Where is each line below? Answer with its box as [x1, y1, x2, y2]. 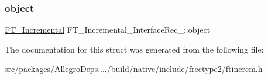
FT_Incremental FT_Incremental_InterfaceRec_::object [5, 23, 211, 36]
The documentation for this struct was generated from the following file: [5, 43, 264, 55]
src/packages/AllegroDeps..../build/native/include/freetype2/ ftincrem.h [5, 63, 263, 75]
